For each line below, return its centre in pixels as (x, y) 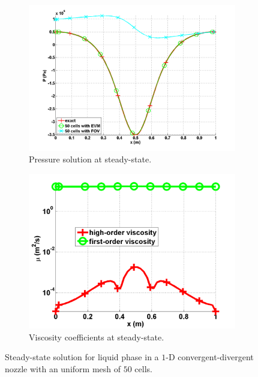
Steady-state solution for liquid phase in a (82, 357)
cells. (143, 368)
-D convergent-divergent (210, 357)
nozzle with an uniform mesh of (63, 368)
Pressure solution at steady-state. (90, 159)
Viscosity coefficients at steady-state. (97, 337)
